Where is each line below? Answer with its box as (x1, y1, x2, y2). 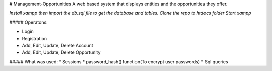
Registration (22, 35, 47, 41)
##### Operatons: (9, 19, 48, 25)
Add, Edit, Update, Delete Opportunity (22, 49, 101, 55)
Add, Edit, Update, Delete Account (22, 42, 93, 48)
